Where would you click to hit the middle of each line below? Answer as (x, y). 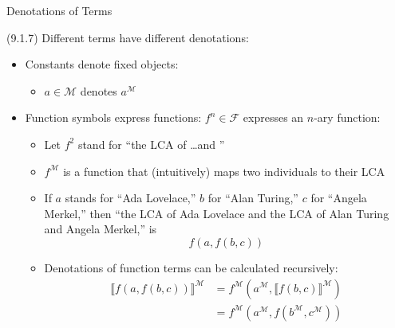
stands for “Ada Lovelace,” (130, 198)
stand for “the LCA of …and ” (151, 144)
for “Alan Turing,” (253, 198)
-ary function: (347, 117)
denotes (99, 90)
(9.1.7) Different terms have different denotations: (128, 37)
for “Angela (339, 198)
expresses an (273, 117)
